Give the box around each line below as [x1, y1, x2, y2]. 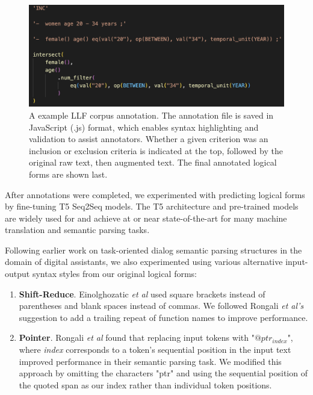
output [5, 267, 30, 280]
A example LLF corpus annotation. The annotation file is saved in [29, 108, 274, 121]
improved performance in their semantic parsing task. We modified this [19, 355, 282, 367]
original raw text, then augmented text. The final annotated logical [29, 156, 277, 169]
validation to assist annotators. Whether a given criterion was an [29, 132, 268, 145]
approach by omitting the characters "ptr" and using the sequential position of [19, 367, 308, 379]
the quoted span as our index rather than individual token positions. [19, 378, 272, 391]
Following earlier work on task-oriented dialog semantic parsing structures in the [5, 243, 302, 256]
